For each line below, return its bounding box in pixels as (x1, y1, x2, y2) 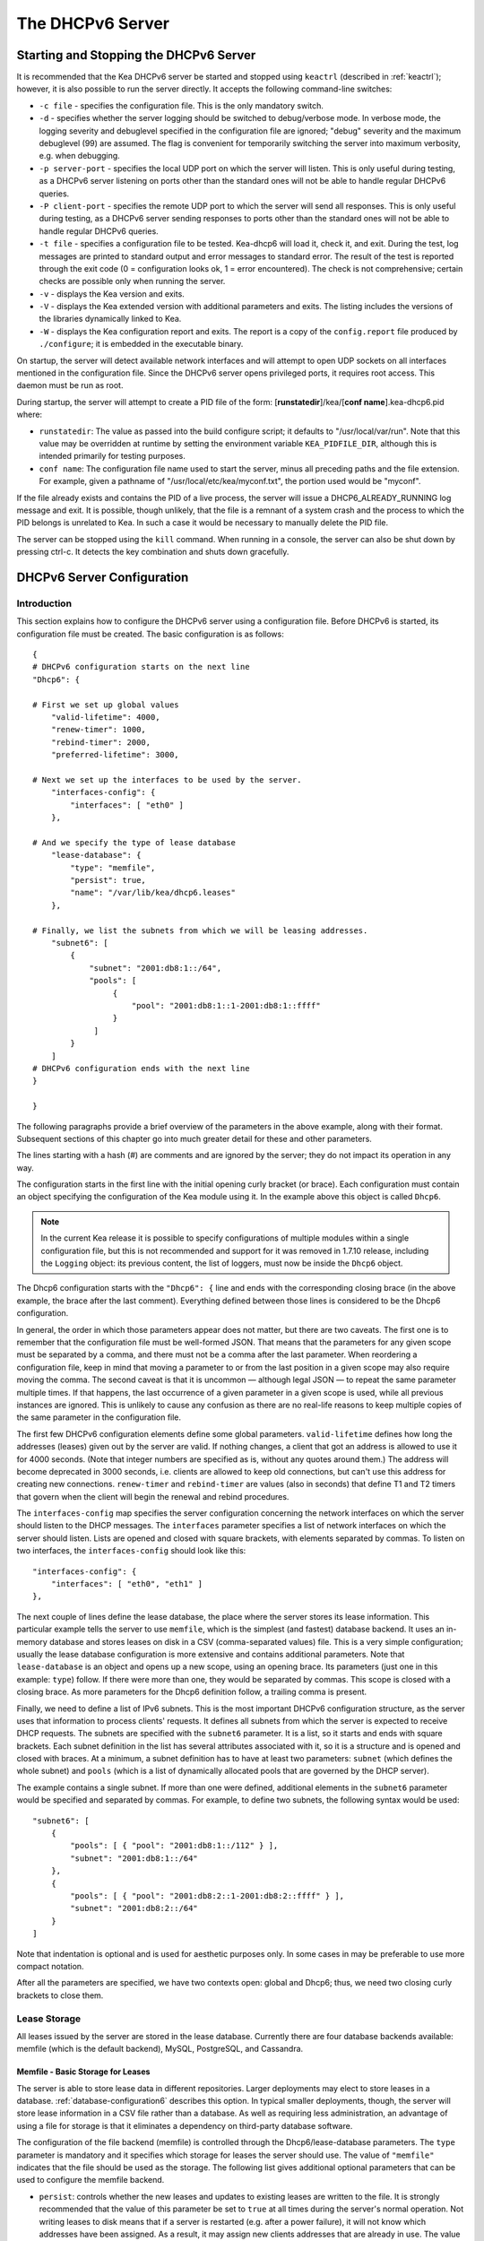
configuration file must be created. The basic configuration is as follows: (16, 628, 284, 639)
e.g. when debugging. (39, 151, 120, 161)
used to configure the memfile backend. (16, 2175, 165, 2185)
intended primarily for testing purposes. (39, 451, 186, 462)
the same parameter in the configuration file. (16, 1412, 182, 1423)
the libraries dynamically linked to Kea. (39, 314, 182, 324)
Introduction (16, 597, 72, 610)
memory (16, 1636, 48, 1647)
